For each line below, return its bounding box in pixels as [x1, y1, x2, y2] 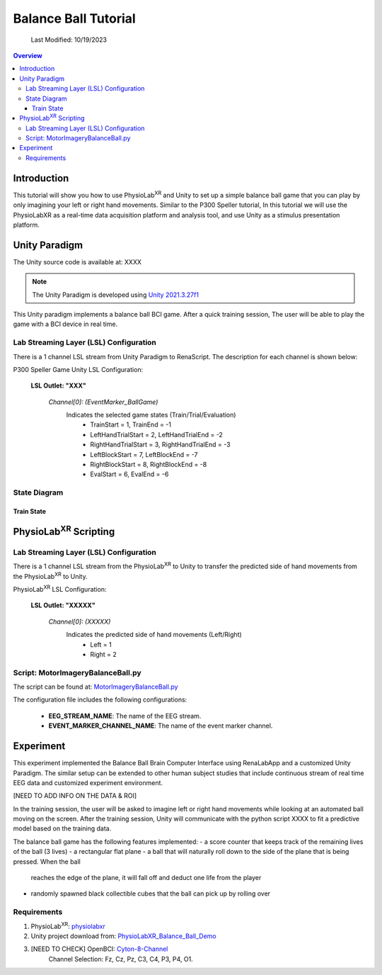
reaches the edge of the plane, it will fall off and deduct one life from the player [30, 874, 262, 882]
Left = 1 [90, 640, 112, 648]
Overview [13, 51, 42, 60]
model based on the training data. [13, 824, 112, 833]
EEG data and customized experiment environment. [13, 778, 163, 787]
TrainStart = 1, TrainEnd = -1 [90, 420, 171, 429]
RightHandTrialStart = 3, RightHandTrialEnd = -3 [90, 440, 231, 449]
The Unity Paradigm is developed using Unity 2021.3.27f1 [32, 291, 199, 299]
